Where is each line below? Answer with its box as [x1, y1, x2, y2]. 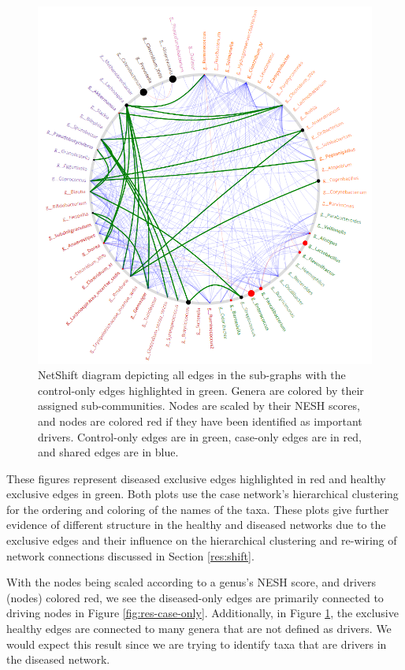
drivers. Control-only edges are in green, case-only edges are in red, [38, 428, 362, 445]
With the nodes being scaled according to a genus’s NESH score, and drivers [6, 574, 377, 590]
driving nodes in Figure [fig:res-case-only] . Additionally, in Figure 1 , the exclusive [6, 605, 399, 621]
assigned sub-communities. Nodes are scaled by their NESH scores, [38, 397, 360, 414]
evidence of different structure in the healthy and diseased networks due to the [6, 516, 386, 533]
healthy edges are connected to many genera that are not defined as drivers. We [6, 620, 392, 637]
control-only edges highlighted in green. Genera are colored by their [38, 382, 364, 398]
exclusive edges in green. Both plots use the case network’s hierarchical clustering [6, 486, 399, 502]
